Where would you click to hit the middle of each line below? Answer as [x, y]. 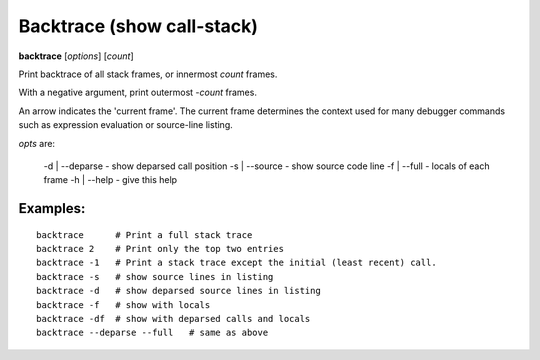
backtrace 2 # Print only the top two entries [160, 249]
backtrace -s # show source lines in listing [155, 276]
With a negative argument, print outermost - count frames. [137, 92]
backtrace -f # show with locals [123, 304]
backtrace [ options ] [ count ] [76, 56]
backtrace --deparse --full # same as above [152, 333]
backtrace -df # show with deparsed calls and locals [173, 319]
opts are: [36, 143]
